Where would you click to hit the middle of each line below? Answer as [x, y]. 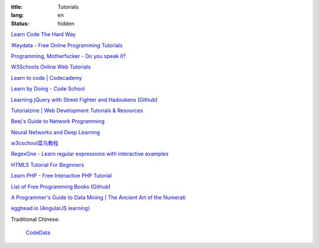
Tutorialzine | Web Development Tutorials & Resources [77, 110]
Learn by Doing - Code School [48, 89]
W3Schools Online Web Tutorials [51, 67]
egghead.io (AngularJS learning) [51, 208]
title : [17, 7]
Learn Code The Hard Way [43, 34]
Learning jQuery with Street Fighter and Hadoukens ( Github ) [84, 99]
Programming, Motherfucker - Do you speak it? [69, 56]
